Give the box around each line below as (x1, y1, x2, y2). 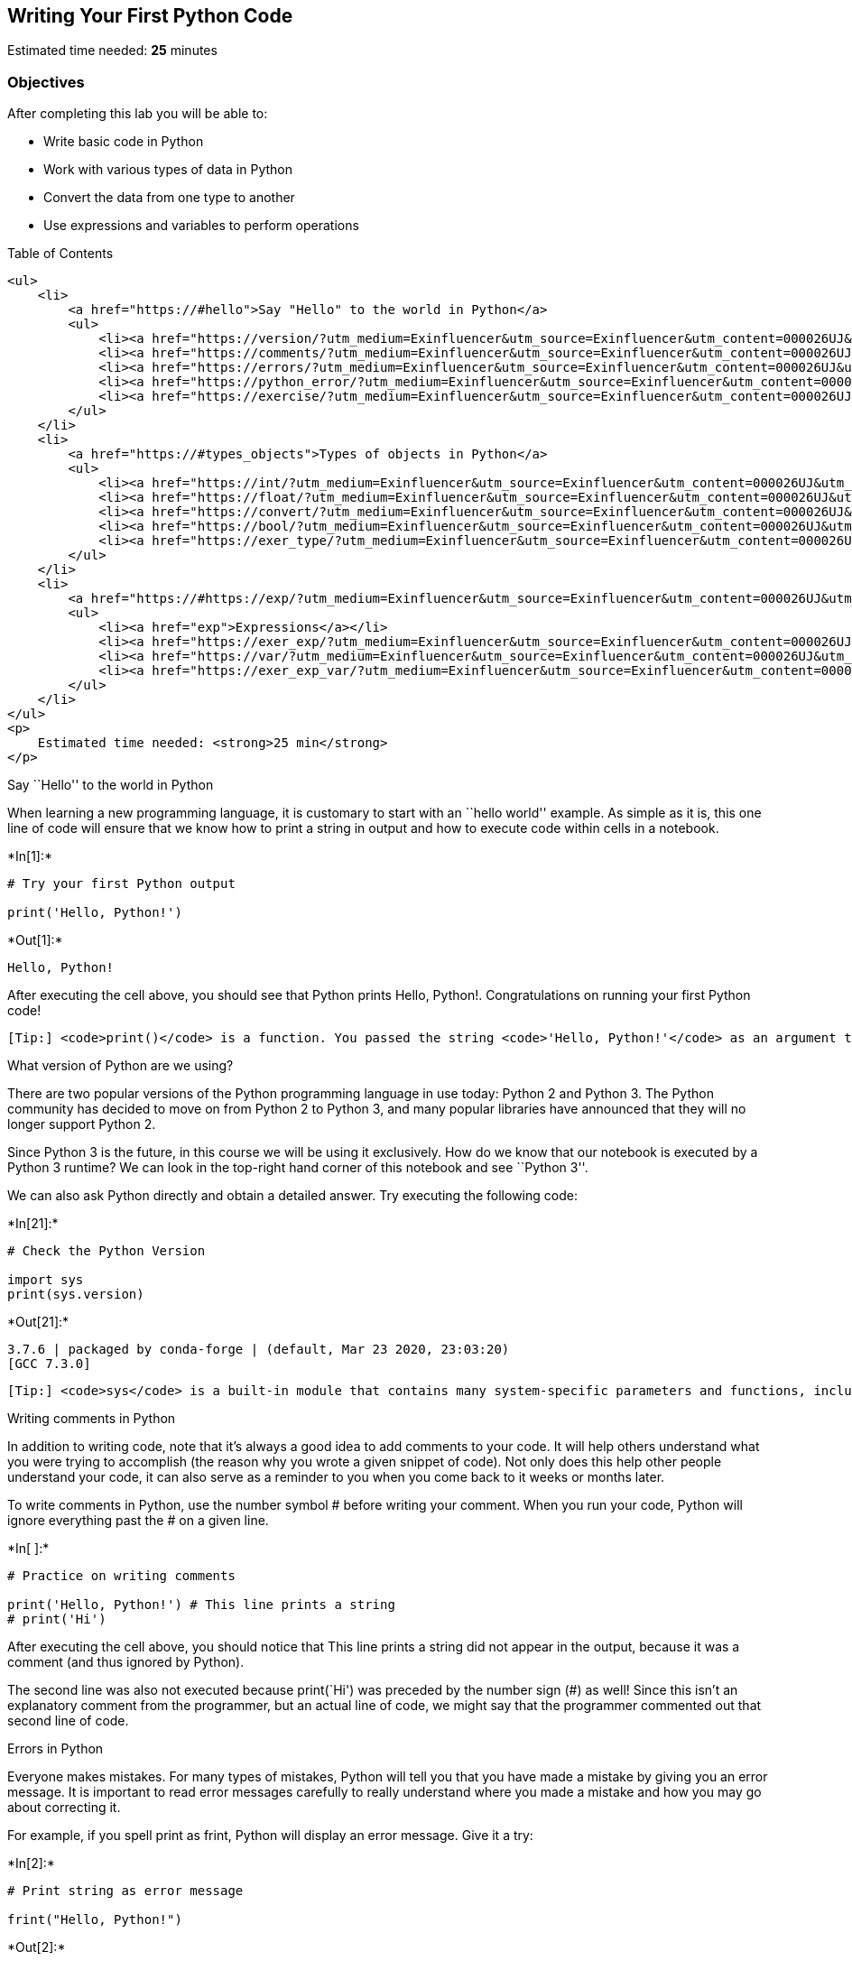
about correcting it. (7, 1799, 121, 1816)
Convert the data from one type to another (43, 190, 295, 206)
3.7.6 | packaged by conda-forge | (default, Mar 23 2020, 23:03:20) (7, 1342, 510, 1357)
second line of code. (7, 1713, 129, 1729)
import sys (7, 1272, 84, 1288)
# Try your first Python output (7, 876, 236, 892)
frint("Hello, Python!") (7, 1912, 182, 1928)
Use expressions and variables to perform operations (43, 217, 359, 234)
